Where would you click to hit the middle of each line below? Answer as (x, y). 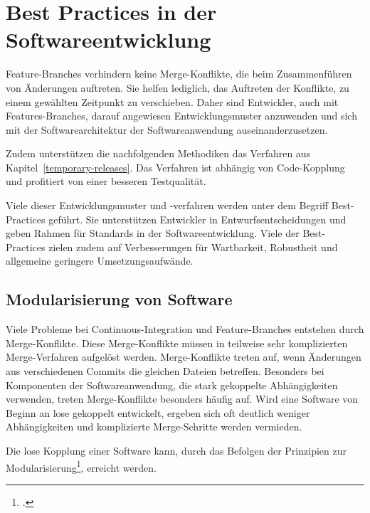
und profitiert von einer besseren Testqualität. (106, 181)
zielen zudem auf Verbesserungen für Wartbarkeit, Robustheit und (193, 247)
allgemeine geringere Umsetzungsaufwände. (100, 261)
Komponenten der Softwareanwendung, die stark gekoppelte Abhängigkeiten (172, 385)
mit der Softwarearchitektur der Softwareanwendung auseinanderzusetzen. (167, 129)
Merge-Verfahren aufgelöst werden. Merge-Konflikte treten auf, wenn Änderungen (184, 357)
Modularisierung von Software (119, 299)
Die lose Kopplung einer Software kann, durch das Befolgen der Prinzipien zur (176, 450)
